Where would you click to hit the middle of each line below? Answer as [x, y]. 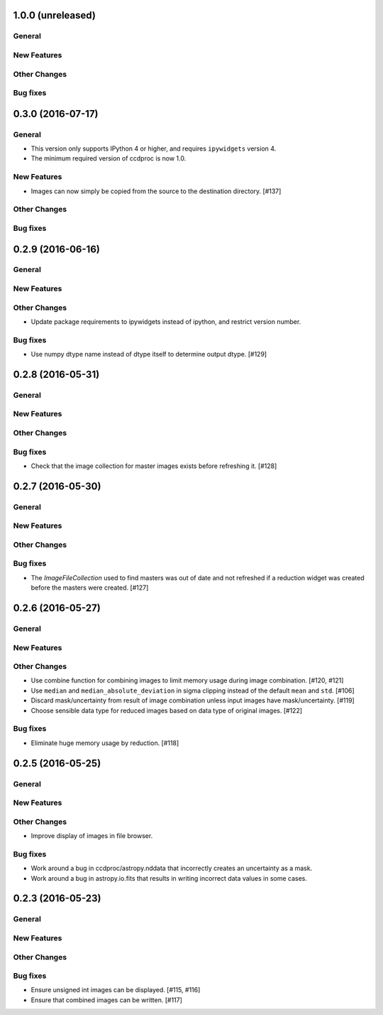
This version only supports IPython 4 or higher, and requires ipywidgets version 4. [154, 148]
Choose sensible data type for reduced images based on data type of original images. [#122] [167, 710]
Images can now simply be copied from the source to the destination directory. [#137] [156, 191]
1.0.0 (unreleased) [54, 15]
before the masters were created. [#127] [90, 588]
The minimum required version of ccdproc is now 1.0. [109, 158]
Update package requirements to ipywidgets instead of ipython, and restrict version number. [166, 321]
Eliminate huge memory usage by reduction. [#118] [105, 743]
